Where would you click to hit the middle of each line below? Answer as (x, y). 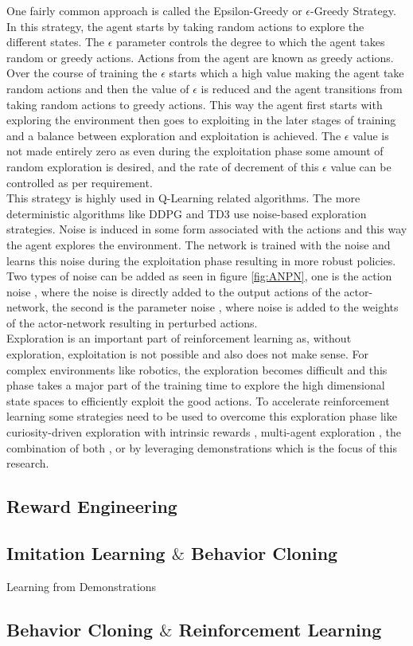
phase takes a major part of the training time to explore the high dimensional (196, 385)
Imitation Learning (86, 552)
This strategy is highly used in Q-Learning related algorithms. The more (183, 198)
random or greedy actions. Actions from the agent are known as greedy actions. (200, 57)
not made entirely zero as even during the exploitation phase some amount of (195, 151)
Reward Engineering (92, 506)
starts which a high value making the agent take (286, 73)
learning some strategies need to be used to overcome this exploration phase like (202, 416)
